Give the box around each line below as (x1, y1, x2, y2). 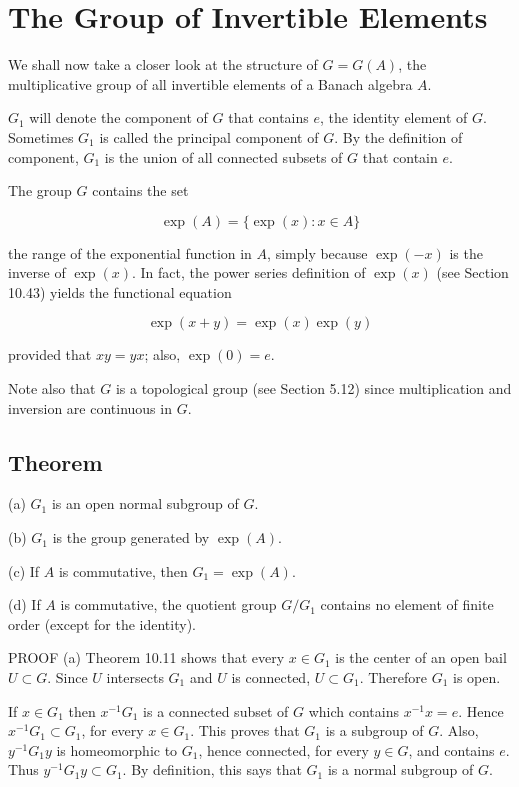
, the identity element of (320, 107, 468, 128)
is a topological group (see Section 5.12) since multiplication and (115, 378, 512, 399)
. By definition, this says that (122, 759, 302, 780)
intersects (106, 667, 164, 688)
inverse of (8, 262, 66, 283)
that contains (228, 107, 309, 128)
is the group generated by (52, 527, 210, 548)
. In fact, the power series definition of (131, 262, 366, 283)
